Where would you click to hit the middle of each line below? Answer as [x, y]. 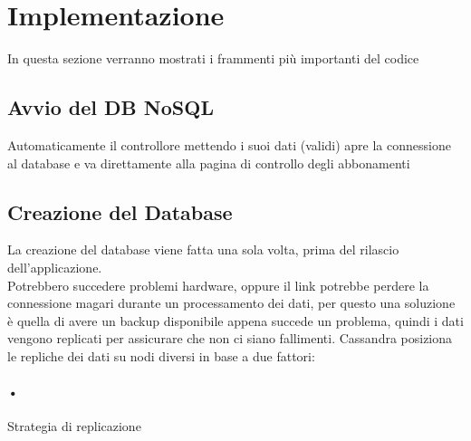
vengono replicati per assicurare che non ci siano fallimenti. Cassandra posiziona [230, 338]
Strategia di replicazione [74, 426]
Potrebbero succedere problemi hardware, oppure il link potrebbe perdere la [218, 285]
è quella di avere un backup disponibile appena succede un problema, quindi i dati [235, 320]
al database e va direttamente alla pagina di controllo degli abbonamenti [209, 163]
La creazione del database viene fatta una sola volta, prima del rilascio [203, 249]
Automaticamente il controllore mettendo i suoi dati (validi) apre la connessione [229, 144]
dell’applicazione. [55, 267]
